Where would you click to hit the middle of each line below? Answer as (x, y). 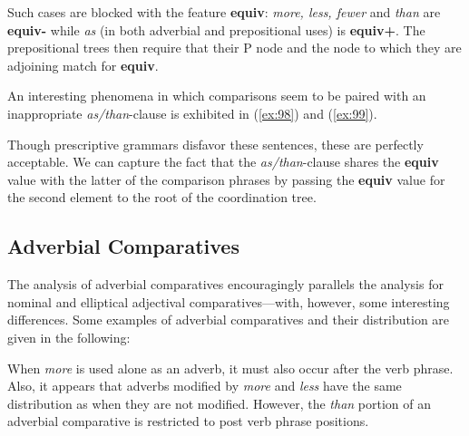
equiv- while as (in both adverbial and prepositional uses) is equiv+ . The (216, 29)
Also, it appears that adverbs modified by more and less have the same (205, 386)
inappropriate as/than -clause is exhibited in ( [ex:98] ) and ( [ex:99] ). (192, 113)
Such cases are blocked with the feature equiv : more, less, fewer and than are (224, 12)
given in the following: (69, 337)
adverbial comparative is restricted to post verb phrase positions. (188, 421)
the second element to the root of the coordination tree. (162, 197)
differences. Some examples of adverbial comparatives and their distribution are (229, 320)
